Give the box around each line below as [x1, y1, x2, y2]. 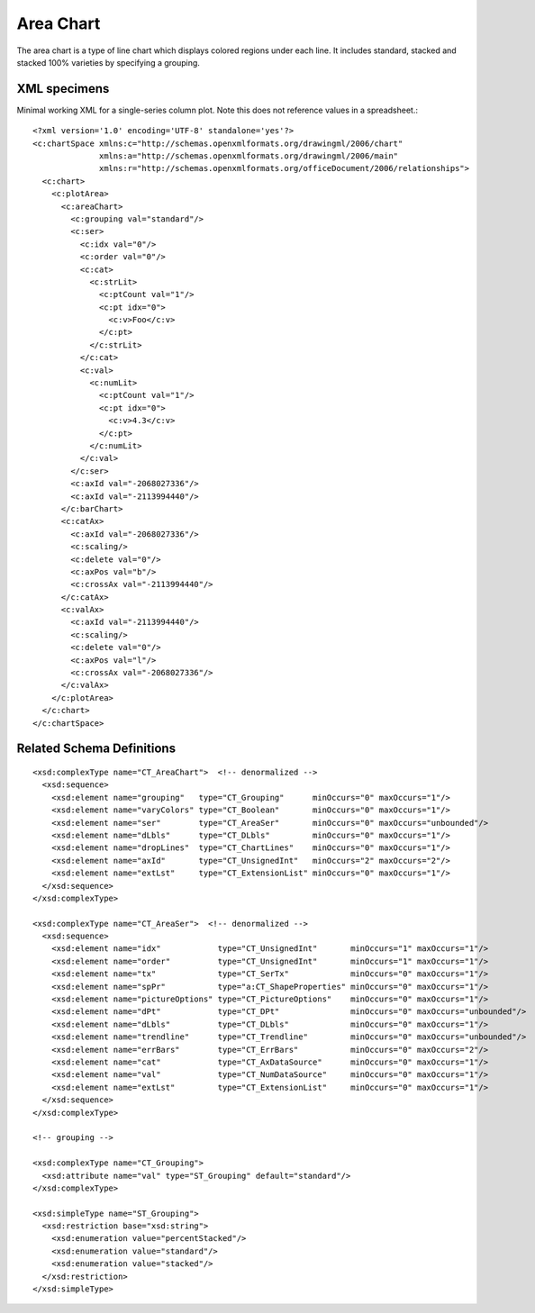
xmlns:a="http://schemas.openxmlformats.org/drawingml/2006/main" [99, 151, 399, 161]
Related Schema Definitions [16, 741, 176, 756]
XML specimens [16, 81, 110, 96]
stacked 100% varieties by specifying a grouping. [16, 57, 200, 68]
